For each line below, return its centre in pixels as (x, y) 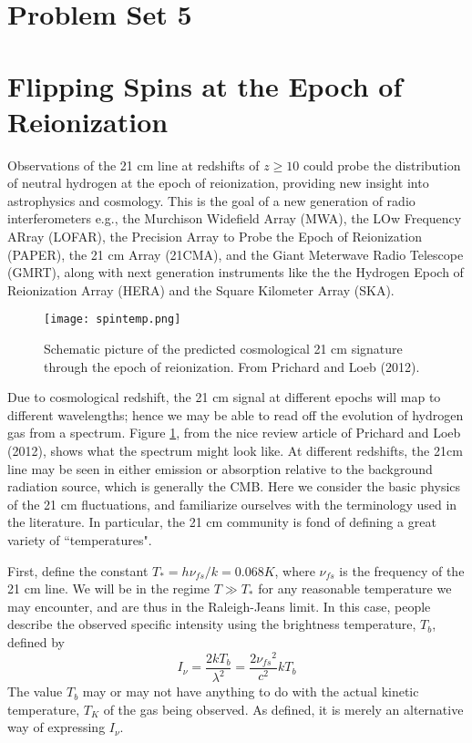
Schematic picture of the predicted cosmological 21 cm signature (223, 349)
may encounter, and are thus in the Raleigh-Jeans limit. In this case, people (219, 606)
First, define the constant (78, 570)
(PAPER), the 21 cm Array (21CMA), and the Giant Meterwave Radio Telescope (236, 254)
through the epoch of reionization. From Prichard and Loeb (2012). (232, 366)
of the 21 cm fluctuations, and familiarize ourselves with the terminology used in (232, 504)
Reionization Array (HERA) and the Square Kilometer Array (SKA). (201, 289)
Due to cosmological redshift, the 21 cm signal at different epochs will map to (224, 397)
